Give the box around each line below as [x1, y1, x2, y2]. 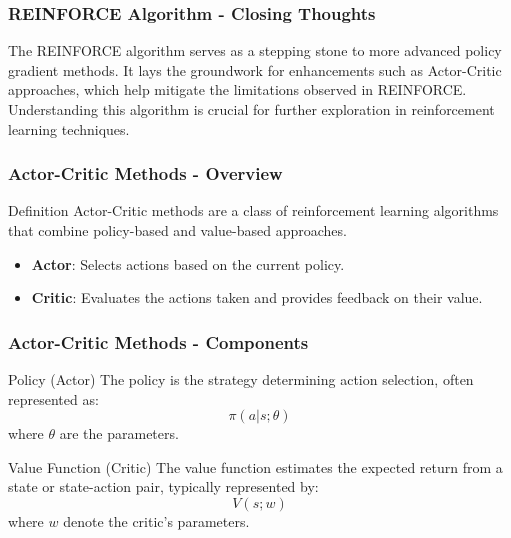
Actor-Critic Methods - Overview [8, 161, 283, 186]
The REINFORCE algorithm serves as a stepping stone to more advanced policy [8, 40, 502, 61]
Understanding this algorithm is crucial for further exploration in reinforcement [8, 99, 495, 119]
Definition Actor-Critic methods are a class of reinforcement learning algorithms [8, 200, 499, 221]
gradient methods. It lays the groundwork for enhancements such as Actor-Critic [8, 59, 502, 80]
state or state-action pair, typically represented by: [8, 476, 319, 497]
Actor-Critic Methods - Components [8, 329, 309, 354]
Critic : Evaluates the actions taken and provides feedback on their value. [31, 287, 483, 308]
